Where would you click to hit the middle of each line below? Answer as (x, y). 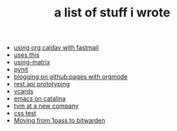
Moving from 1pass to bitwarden (59, 121)
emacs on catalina (40, 99)
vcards (23, 91)
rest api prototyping (42, 84)
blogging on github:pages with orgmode (71, 77)
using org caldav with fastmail (56, 48)
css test (25, 113)
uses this (27, 55)
